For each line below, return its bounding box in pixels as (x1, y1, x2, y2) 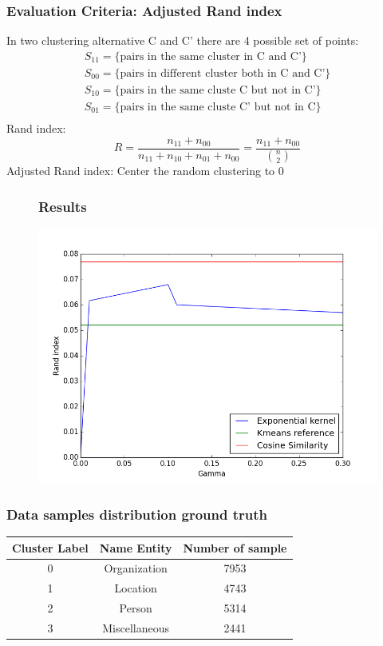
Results (38, 196, 87, 216)
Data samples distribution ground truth (6, 504, 267, 524)
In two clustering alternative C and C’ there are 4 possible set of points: (6, 32, 359, 49)
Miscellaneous (102, 619, 170, 636)
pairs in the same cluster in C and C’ (120, 50, 302, 62)
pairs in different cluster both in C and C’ (120, 67, 326, 79)
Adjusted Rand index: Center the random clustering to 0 (6, 162, 284, 179)
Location (114, 580, 157, 596)
